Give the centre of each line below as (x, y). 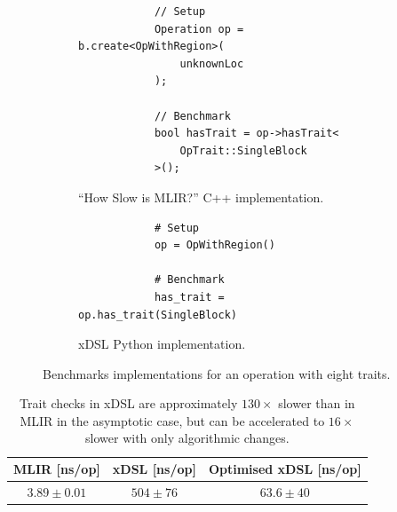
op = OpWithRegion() (214, 245)
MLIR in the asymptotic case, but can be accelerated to (172, 420)
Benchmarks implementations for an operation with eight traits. (217, 373)
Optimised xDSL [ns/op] (285, 469)
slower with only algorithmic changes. (187, 438)
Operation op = (199, 29)
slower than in (317, 403)
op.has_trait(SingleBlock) (158, 315)
